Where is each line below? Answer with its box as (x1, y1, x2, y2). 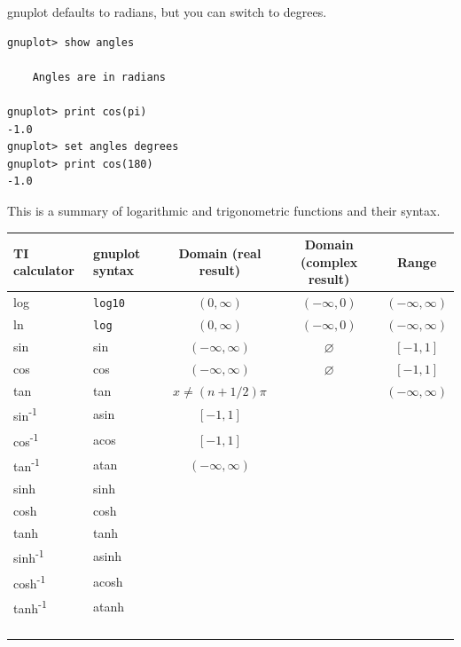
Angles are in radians (32, 70, 166, 83)
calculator (13, 261, 74, 280)
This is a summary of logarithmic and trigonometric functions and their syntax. (7, 201, 441, 219)
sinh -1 (13, 546, 44, 567)
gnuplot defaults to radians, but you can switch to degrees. (7, 3, 327, 20)
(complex (301, 252, 358, 271)
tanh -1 (13, 596, 47, 618)
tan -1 (13, 454, 40, 476)
